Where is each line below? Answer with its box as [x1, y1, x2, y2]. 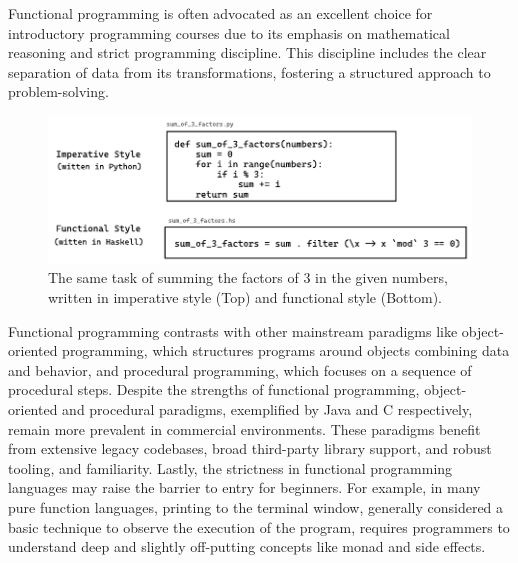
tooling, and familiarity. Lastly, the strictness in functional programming [8, 457, 453, 478]
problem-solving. [8, 81, 109, 102]
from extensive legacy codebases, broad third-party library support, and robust [8, 438, 492, 459]
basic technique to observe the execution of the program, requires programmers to [8, 516, 510, 537]
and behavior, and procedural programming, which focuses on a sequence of [8, 359, 472, 380]
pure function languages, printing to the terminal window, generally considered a [8, 497, 504, 517]
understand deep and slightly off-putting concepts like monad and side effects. [8, 536, 486, 557]
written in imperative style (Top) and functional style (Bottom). [48, 287, 443, 308]
